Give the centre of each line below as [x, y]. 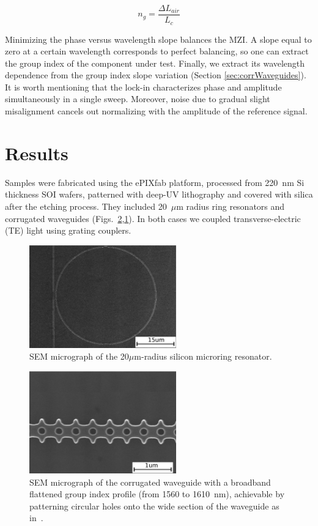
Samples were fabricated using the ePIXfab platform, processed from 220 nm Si [155, 182]
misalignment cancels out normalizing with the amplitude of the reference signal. [156, 111]
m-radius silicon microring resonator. [203, 356]
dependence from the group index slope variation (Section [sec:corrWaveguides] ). [156, 75]
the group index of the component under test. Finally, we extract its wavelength [155, 63]
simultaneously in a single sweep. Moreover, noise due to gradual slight [138, 99]
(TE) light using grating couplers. [68, 230]
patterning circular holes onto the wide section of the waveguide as [154, 506]
